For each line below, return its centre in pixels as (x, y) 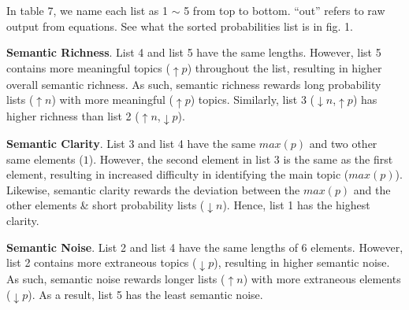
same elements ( (45, 159)
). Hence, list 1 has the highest (296, 205)
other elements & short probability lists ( (106, 205)
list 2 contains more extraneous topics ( (102, 262)
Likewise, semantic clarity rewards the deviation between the (153, 189)
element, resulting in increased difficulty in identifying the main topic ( (178, 174)
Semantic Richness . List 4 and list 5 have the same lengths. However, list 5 (194, 52)
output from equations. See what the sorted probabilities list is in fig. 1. (180, 26)
